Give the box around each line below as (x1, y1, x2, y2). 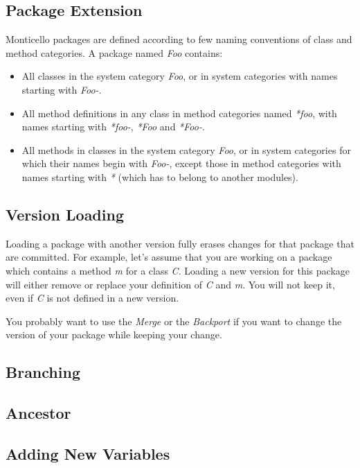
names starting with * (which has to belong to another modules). (21, 169, 298, 184)
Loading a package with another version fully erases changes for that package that (6, 236, 354, 250)
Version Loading (6, 203, 124, 225)
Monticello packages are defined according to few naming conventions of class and (6, 32, 352, 46)
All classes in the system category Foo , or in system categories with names (21, 69, 338, 83)
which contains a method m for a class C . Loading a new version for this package (6, 263, 350, 277)
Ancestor (6, 402, 71, 424)
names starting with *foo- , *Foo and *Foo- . (21, 119, 205, 134)
